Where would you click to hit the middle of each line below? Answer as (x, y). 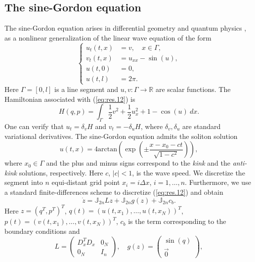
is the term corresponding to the (177, 221)
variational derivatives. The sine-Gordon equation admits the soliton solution (121, 136)
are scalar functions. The (193, 89)
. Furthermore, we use (218, 182)
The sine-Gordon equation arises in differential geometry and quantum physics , (126, 28)
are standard (202, 126)
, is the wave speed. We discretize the (189, 172)
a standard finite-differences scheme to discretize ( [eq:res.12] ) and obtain (114, 192)
